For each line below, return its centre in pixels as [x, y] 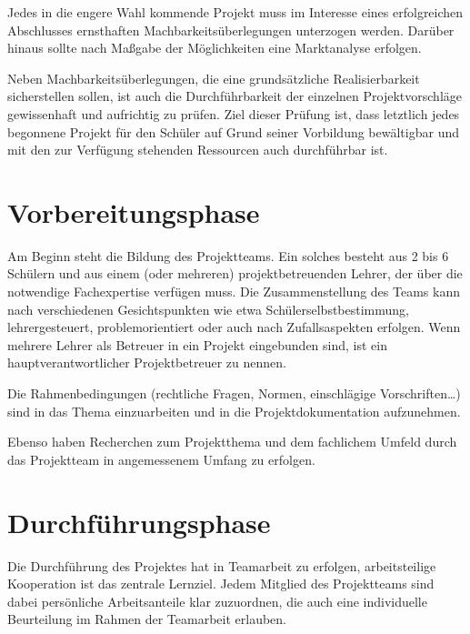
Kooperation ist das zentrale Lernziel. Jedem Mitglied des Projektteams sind [221, 584]
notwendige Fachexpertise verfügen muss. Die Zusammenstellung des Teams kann [234, 292]
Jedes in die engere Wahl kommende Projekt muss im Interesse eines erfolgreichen [235, 12]
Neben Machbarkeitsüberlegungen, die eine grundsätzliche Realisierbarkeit [214, 78]
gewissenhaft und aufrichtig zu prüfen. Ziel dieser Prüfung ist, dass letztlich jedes [234, 113]
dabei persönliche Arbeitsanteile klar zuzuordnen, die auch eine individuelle [217, 601]
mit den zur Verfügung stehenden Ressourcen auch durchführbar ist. [198, 150]
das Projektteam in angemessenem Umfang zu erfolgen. [161, 459]
